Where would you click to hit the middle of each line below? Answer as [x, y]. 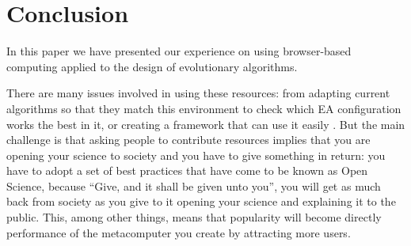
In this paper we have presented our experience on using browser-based [179, 51]
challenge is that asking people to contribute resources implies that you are [188, 140]
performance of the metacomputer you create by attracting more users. [179, 232]
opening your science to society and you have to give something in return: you [196, 155]
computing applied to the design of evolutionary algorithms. [152, 66]
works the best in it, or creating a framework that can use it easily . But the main [206, 124]
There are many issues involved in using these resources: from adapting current [198, 93]
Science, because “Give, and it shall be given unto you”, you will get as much [194, 185]
